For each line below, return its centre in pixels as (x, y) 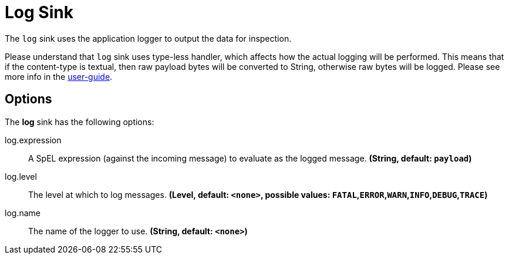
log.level (21, 176)
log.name (23, 213)
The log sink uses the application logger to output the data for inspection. (148, 38)
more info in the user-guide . (59, 76)
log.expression (33, 140)
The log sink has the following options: (80, 122)
